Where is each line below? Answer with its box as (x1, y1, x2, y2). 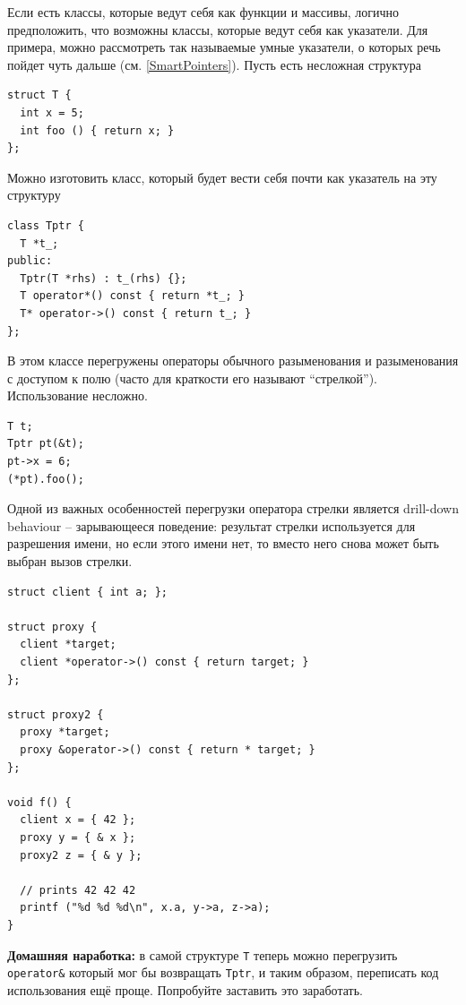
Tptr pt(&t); (7, 437, 84, 451)
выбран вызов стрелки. (7, 552, 133, 571)
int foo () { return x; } (20, 124, 175, 137)
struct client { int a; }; (7, 585, 168, 598)
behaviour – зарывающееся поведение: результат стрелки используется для (7, 516, 416, 535)
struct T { (7, 89, 72, 102)
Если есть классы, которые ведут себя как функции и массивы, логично (7, 3, 400, 21)
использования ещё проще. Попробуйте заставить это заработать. (7, 980, 363, 999)
